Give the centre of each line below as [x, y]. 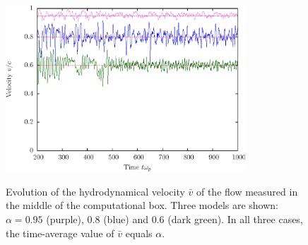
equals [139, 233]
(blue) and [126, 219]
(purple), [65, 219]
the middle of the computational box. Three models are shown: [142, 205]
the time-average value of [60, 233]
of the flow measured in [247, 191]
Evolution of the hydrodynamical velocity [95, 191]
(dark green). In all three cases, [235, 219]
